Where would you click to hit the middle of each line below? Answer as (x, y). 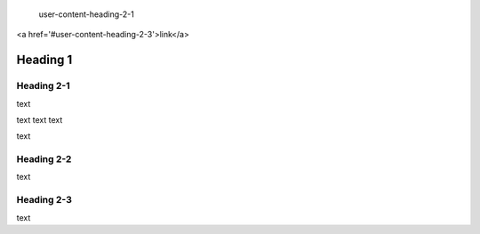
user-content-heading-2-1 (87, 14)
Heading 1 (44, 60)
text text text (40, 119)
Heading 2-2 (44, 159)
